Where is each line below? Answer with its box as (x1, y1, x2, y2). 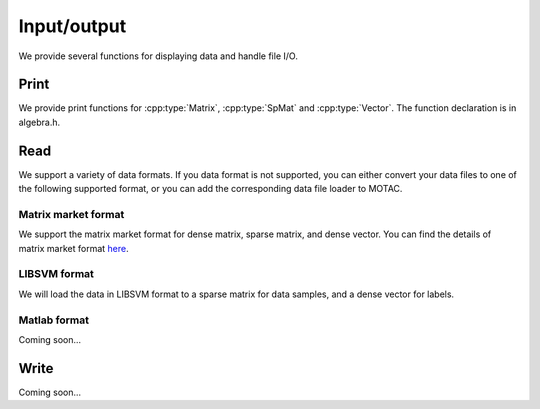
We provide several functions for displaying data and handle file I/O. (18, 50, 299, 62)
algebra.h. (18, 116, 61, 128)
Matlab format (18, 313, 90, 327)
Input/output (18, 15, 127, 37)
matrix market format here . (18, 242, 129, 254)
